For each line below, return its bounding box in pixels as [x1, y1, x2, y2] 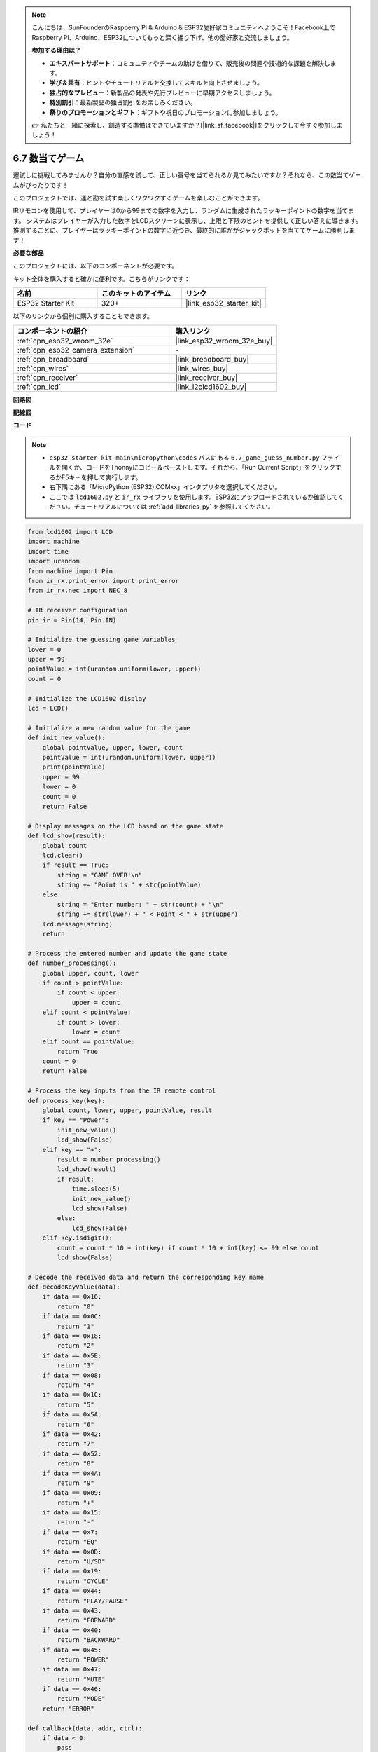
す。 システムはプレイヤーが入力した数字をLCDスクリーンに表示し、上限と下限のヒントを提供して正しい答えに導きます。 [13, 216, 363, 224]
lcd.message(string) [42, 920, 113, 928]
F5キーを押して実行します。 [61, 473, 142, 481]
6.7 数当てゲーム [13, 153, 85, 165]
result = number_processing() [57, 1156, 161, 1163]
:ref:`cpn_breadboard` [17, 354, 90, 364]
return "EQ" [57, 1538, 98, 1546]
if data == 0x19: [42, 1567, 102, 1575]
